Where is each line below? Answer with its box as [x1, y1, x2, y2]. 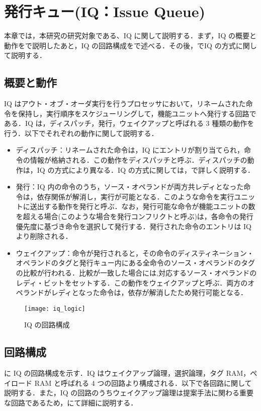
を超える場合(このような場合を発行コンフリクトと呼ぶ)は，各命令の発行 [16, 211, 253, 222]
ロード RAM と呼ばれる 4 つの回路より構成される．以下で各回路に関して [11, 377, 252, 388]
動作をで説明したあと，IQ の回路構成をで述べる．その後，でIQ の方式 [4, 40, 236, 50]
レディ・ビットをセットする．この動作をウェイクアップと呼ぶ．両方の [16, 277, 248, 288]
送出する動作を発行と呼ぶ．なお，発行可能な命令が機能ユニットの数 [30, 201, 255, 212]
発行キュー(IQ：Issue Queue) [4, 1, 205, 22]
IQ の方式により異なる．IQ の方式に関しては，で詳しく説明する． [37, 164, 255, 175]
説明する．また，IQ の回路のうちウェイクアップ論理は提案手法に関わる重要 [4, 387, 254, 398]
